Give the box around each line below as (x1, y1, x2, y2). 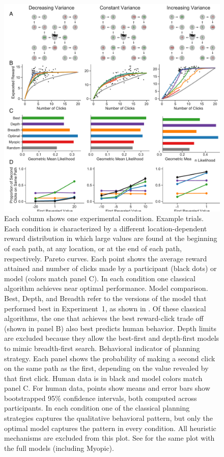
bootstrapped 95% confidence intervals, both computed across (4, 392, 197, 403)
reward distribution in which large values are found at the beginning (4, 233, 217, 244)
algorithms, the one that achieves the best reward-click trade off (4, 313, 204, 324)
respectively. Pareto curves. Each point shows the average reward (4, 253, 207, 263)
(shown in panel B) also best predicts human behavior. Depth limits (4, 322, 216, 333)
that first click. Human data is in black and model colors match (4, 372, 203, 383)
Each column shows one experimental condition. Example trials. (4, 213, 204, 224)
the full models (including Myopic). (4, 442, 114, 453)
